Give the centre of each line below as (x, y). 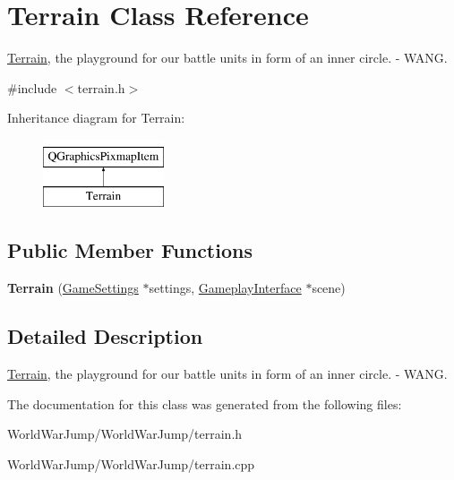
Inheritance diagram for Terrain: (96, 118)
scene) (329, 288)
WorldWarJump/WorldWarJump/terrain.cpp (131, 463)
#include (32, 87)
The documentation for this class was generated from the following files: (205, 403)
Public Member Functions (130, 250)
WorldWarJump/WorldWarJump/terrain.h (125, 434)
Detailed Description (105, 336)
